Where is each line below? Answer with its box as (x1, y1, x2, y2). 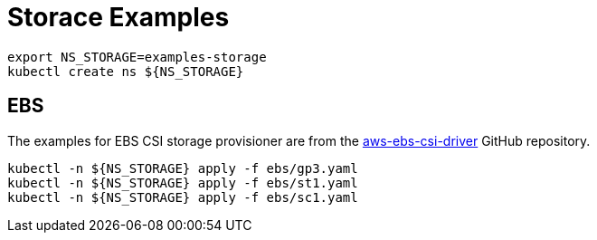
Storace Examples (7, 2, 230, 33)
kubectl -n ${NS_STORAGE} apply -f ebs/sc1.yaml (7, 189, 358, 205)
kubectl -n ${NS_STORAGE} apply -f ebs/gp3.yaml (7, 160, 358, 176)
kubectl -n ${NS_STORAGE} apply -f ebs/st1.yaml (7, 175, 358, 190)
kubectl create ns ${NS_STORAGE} (7, 63, 244, 79)
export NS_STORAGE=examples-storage (7, 49, 267, 64)
